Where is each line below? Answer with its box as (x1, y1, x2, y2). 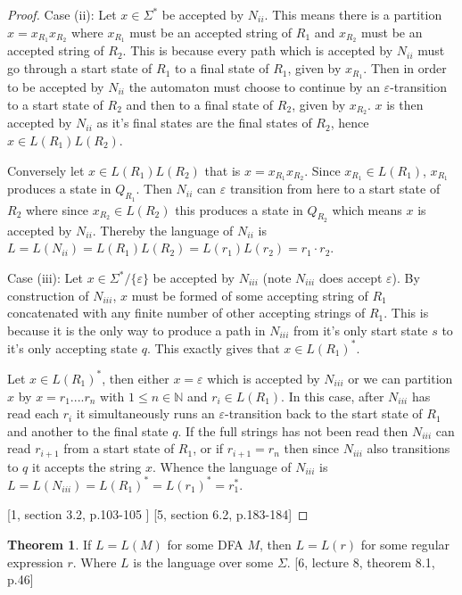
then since (284, 439, 340, 458)
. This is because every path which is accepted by (122, 41, 393, 60)
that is (204, 161, 241, 179)
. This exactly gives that (146, 338, 280, 357)
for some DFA (167, 535, 243, 554)
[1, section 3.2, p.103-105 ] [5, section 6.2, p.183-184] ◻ (7, 505, 309, 524)
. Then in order (363, 59, 447, 78)
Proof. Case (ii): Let (7, 5, 117, 23)
